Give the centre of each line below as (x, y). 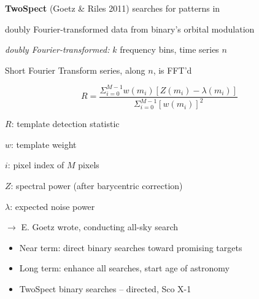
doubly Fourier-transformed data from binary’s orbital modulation (130, 29)
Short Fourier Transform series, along (75, 70)
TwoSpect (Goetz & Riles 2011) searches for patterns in (113, 8)
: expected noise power (52, 206)
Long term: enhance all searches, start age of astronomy (124, 268)
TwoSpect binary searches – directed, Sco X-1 (105, 289)
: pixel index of (36, 165)
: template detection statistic (65, 124)
